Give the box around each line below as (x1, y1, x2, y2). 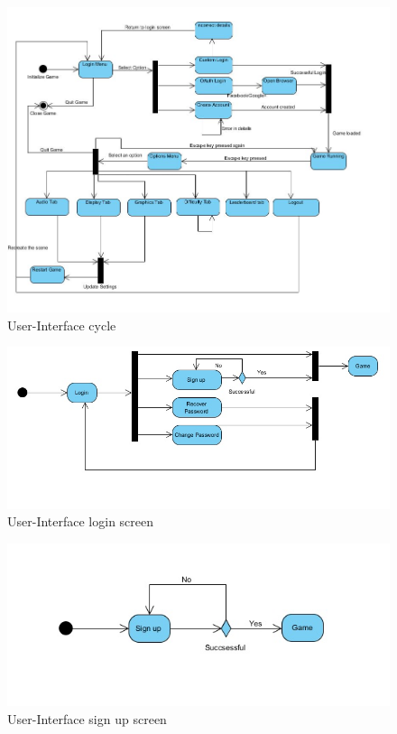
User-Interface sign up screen (7, 709, 167, 728)
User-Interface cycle (7, 315, 116, 334)
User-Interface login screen (7, 512, 154, 531)
